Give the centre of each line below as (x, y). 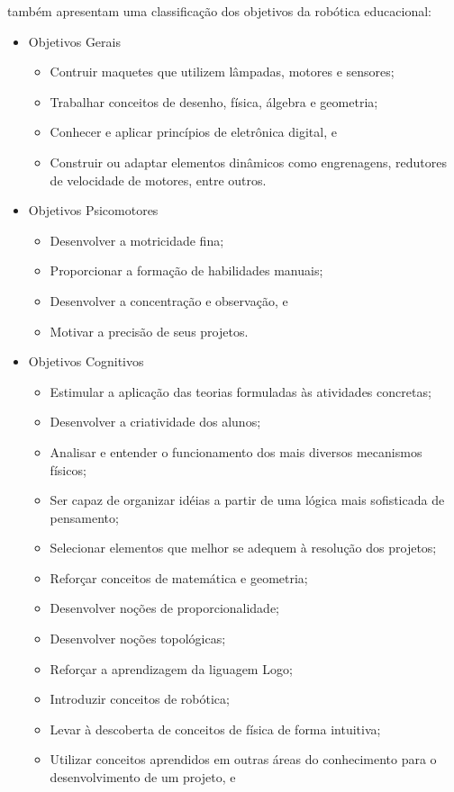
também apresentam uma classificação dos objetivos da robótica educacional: (219, 11)
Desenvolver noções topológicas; (138, 639)
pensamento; (84, 517)
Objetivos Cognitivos (86, 361)
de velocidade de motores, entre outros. (158, 180)
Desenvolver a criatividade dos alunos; (155, 422)
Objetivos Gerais (74, 41)
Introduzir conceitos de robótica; (140, 699)
